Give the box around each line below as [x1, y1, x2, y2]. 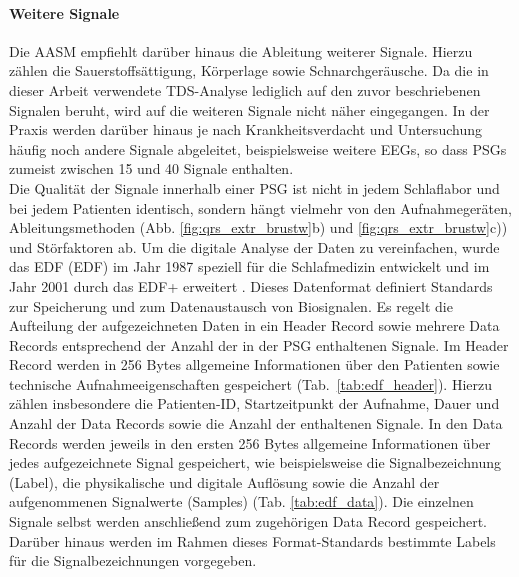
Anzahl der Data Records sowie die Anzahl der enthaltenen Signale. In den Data [9, 413, 503, 434]
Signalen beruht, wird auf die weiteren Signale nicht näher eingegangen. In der [9, 99, 490, 120]
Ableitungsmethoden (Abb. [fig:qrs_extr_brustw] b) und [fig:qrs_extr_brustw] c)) [9, 217, 508, 238]
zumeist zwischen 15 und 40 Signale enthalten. [9, 158, 294, 179]
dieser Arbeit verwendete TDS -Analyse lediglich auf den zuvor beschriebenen [9, 79, 481, 100]
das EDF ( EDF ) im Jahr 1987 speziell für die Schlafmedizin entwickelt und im [9, 256, 490, 277]
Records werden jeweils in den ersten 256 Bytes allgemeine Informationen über [9, 432, 491, 453]
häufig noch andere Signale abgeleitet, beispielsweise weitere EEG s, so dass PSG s [9, 138, 507, 159]
